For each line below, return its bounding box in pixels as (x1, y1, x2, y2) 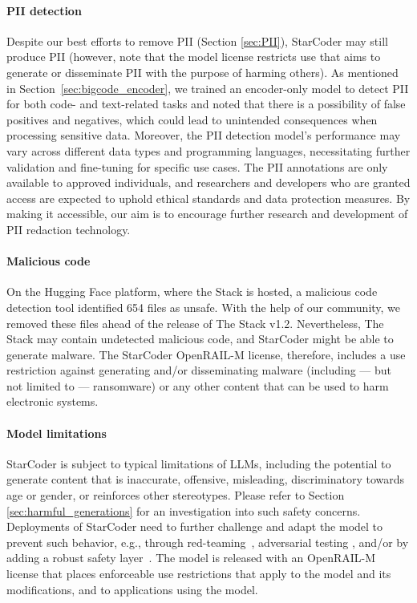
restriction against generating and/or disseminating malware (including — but (6, 362, 392, 378)
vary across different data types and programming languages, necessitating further (6, 142, 411, 159)
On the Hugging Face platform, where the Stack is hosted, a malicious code (6, 283, 378, 300)
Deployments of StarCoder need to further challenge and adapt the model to (6, 518, 383, 535)
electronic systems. (6, 393, 99, 410)
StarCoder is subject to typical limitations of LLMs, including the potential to (6, 455, 391, 471)
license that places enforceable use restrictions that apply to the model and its (6, 565, 391, 582)
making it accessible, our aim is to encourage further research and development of (6, 205, 408, 222)
